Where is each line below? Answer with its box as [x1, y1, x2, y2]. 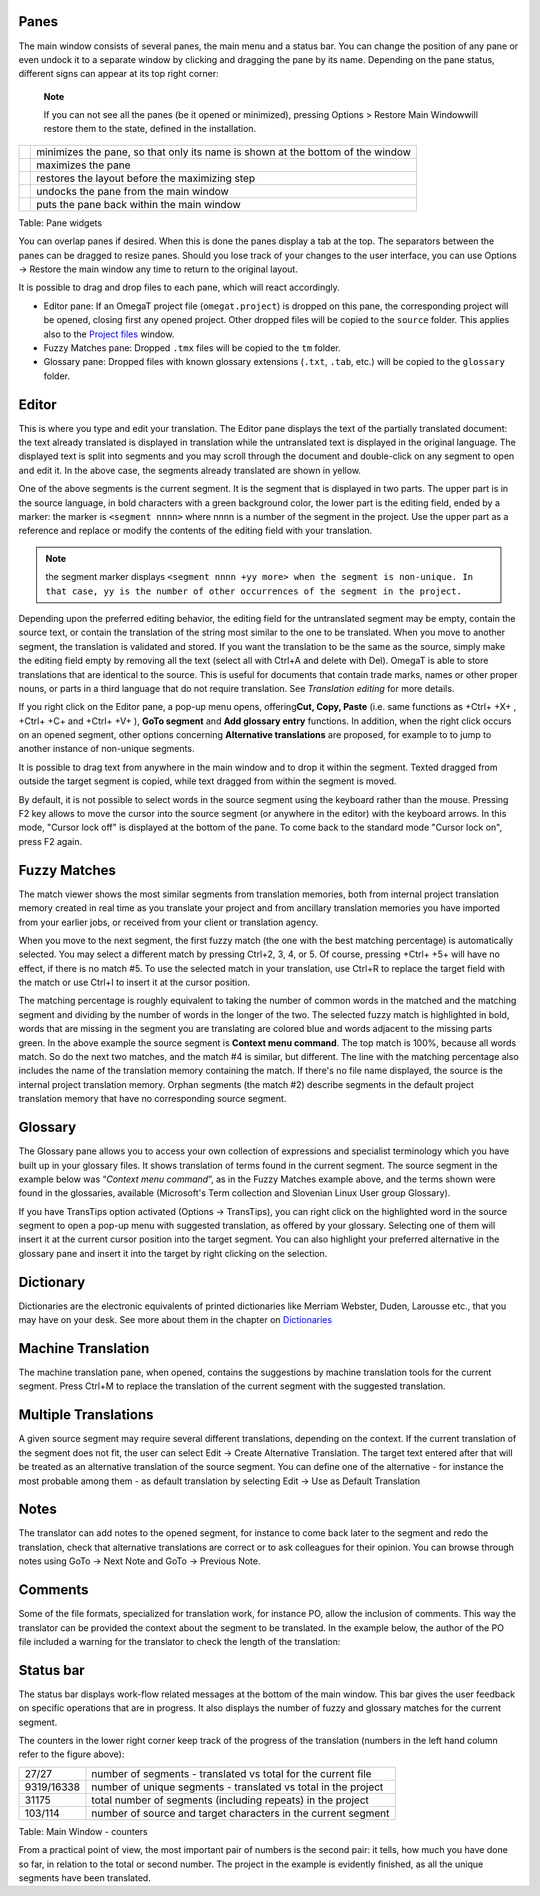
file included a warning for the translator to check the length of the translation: [18, 1635, 341, 1647]
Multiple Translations [18, 1406, 154, 1424]
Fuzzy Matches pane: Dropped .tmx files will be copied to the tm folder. [43, 341, 342, 354]
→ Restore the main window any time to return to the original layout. [18, 263, 299, 275]
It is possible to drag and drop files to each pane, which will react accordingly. [18, 281, 340, 294]
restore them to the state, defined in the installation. [43, 123, 257, 135]
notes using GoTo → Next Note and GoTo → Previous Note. [18, 1555, 261, 1567]
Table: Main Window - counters [18, 1825, 149, 1837]
